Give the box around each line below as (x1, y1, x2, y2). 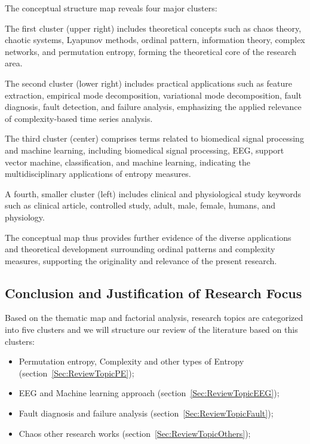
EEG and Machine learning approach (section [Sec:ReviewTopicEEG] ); (19, 387, 280, 399)
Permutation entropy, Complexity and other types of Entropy (19, 355, 244, 368)
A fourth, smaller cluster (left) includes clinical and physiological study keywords (5, 187, 302, 200)
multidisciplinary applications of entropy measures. (5, 167, 191, 180)
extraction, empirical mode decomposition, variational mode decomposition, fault (5, 88, 302, 101)
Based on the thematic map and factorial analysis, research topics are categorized (5, 311, 303, 324)
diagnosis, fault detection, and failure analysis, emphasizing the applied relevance (5, 100, 302, 113)
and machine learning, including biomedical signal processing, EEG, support (5, 143, 284, 156)
